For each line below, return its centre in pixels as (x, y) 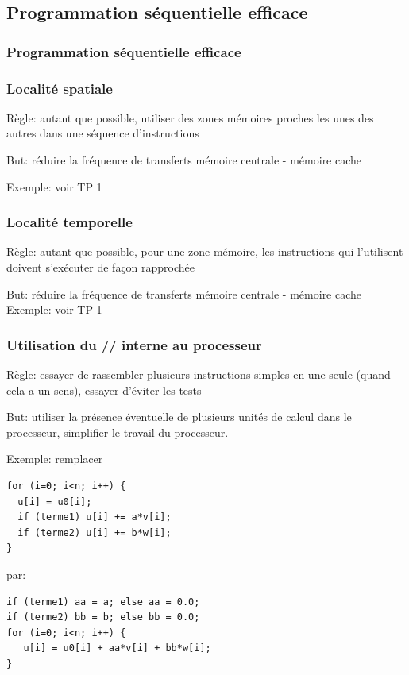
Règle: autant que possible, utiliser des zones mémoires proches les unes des (190, 117)
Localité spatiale (60, 88)
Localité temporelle (69, 222)
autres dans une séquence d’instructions (103, 133)
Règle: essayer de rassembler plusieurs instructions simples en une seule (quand (199, 374)
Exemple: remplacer (55, 459)
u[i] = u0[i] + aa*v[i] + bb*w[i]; (117, 648)
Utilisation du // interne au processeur (134, 344)
